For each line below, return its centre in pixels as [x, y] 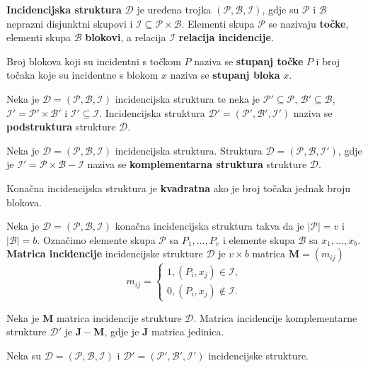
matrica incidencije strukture [119, 317]
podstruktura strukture [61, 127]
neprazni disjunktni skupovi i [70, 23]
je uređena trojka [174, 9]
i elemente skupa [259, 239]
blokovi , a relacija [126, 37]
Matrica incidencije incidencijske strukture [105, 253]
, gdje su [281, 9]
